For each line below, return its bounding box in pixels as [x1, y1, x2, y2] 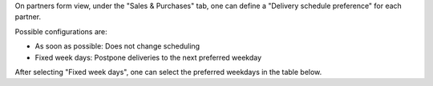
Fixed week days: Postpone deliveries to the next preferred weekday [34, 53, 262, 62]
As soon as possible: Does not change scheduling [34, 41, 200, 51]
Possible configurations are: [14, 26, 107, 36]
